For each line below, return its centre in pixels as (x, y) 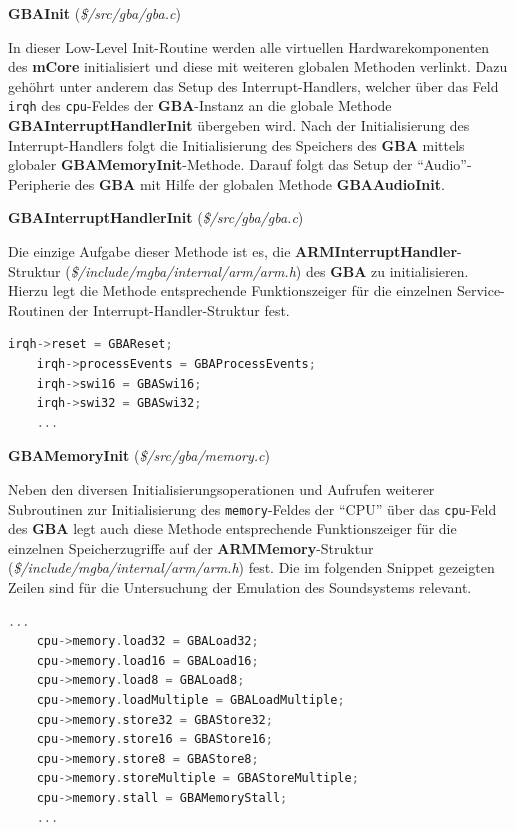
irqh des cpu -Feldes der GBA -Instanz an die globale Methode (200, 105)
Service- (480, 290)
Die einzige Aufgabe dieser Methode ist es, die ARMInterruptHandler (233, 251)
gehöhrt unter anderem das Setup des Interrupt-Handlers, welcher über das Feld (253, 85)
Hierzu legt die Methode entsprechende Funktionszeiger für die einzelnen (230, 290)
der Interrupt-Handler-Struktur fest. (179, 309)
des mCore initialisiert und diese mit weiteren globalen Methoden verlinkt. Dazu (258, 66)
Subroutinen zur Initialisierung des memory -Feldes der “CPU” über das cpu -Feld (252, 508)
